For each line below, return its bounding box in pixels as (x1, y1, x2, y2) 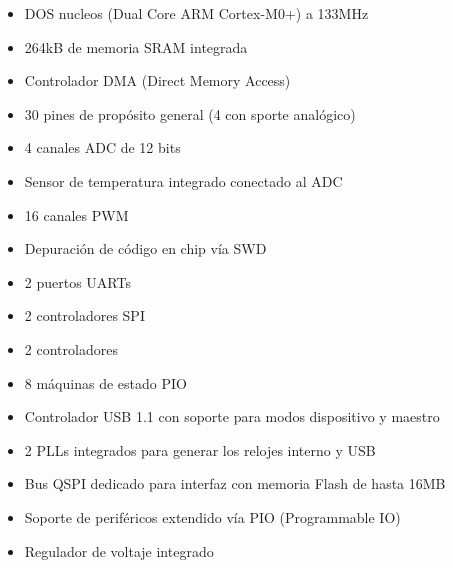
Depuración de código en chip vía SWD (24, 238, 267, 259)
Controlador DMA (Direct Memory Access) (24, 70, 291, 91)
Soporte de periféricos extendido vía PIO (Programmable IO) (24, 506, 401, 527)
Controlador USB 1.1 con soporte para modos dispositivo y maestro (24, 406, 440, 427)
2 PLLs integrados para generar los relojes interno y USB (24, 439, 376, 460)
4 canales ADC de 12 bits (24, 137, 181, 158)
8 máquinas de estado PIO (24, 372, 187, 393)
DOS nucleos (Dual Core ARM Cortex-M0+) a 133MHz (24, 3, 369, 23)
